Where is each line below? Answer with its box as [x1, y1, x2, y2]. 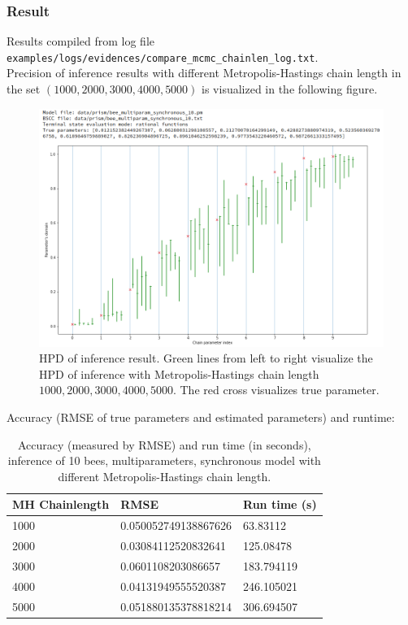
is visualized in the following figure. [202, 80, 378, 98]
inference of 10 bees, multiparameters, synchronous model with [7, 452, 321, 469]
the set [7, 80, 41, 98]
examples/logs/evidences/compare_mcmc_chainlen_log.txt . [7, 48, 319, 65]
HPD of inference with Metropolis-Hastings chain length [39, 365, 319, 382]
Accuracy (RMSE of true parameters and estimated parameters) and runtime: [7, 408, 395, 425]
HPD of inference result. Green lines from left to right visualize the [39, 349, 373, 367]
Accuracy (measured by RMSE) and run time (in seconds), [17, 436, 311, 453]
